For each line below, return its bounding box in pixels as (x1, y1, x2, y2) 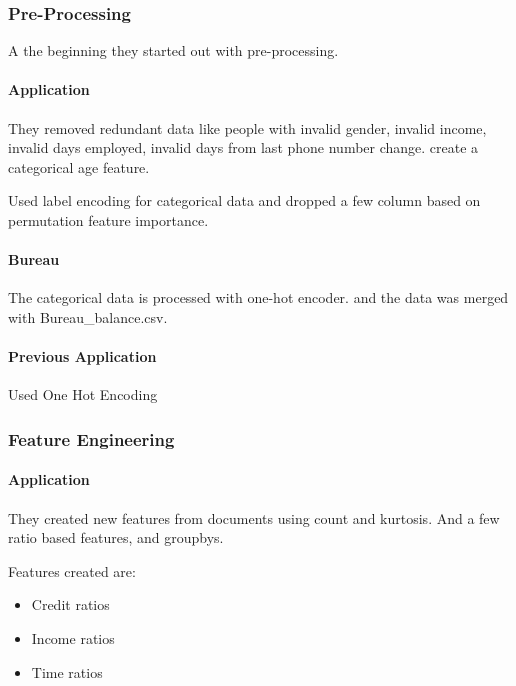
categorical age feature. (8, 156, 150, 177)
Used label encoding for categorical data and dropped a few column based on (8, 190, 481, 211)
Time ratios (31, 661, 103, 682)
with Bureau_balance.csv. (8, 306, 168, 327)
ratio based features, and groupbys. (8, 527, 224, 548)
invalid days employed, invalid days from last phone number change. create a (8, 137, 479, 158)
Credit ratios (31, 594, 110, 615)
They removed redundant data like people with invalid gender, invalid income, (8, 117, 487, 138)
